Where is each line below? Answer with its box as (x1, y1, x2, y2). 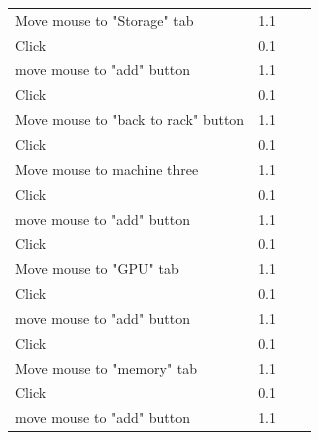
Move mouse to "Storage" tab (15, 9, 194, 30)
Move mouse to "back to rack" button (15, 109, 245, 130)
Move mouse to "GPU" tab (15, 258, 179, 279)
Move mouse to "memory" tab (15, 357, 198, 378)
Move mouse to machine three (15, 158, 199, 179)
